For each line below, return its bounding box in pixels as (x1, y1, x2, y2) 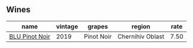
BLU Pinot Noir (9, 32, 51, 40)
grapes (87, 22, 108, 30)
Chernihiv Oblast (117, 32, 165, 40)
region (131, 22, 151, 30)
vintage (55, 22, 79, 30)
